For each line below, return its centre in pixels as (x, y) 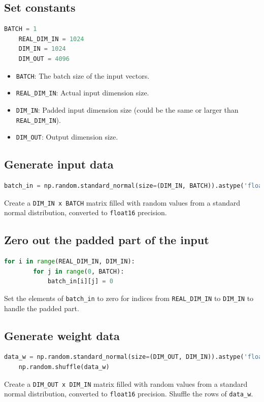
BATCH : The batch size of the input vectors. (83, 75)
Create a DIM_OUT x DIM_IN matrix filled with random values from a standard (126, 383)
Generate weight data (62, 335)
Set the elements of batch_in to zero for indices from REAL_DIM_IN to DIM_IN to (129, 298)
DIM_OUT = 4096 (44, 59)
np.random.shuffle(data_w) (64, 367)
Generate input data (59, 164)
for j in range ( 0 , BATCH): (79, 271)
